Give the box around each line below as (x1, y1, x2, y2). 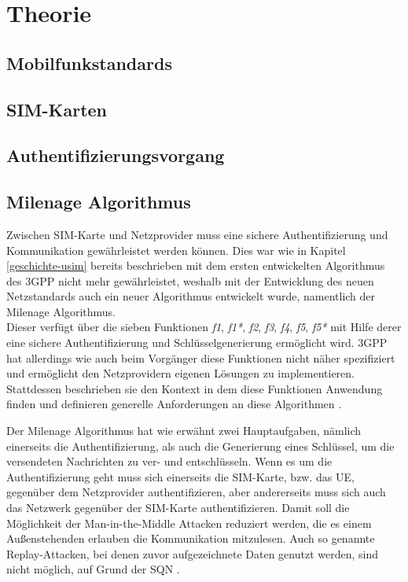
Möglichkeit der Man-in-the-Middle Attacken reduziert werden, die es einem (6, 514, 372, 531)
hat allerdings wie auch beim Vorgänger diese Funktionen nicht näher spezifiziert (6, 349, 395, 366)
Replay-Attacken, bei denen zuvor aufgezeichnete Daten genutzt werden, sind (6, 545, 379, 562)
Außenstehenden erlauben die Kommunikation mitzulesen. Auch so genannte (6, 530, 375, 547)
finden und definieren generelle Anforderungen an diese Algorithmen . (6, 396, 342, 412)
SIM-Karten (6, 97, 108, 121)
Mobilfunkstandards (6, 50, 172, 75)
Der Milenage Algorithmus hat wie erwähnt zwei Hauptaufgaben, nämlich (6, 422, 362, 439)
